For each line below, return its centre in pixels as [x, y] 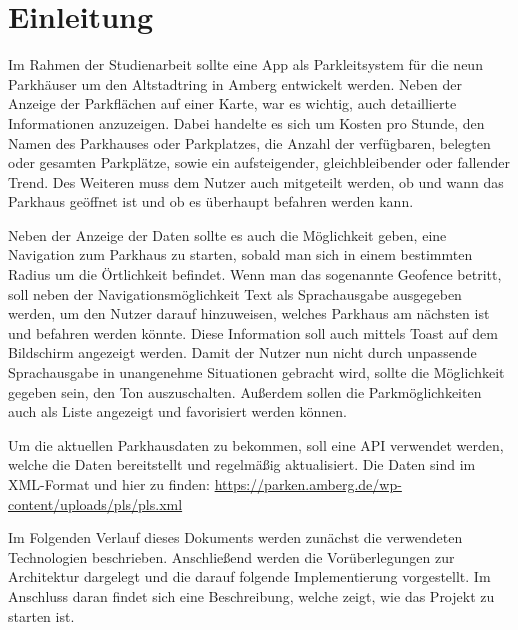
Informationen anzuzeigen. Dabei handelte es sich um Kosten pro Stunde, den [246, 122]
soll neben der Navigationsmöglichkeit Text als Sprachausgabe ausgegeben [235, 293]
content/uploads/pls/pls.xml [95, 503]
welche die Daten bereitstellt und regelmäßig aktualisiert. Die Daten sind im [242, 464]
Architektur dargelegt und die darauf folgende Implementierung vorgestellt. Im [249, 576]
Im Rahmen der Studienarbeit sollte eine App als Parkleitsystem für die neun [245, 64]
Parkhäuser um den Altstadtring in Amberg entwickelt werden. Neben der [235, 83]
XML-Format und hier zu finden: [109, 484]
